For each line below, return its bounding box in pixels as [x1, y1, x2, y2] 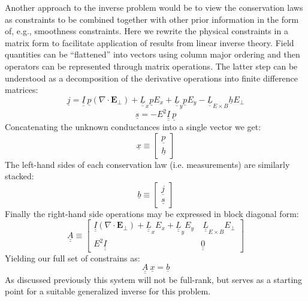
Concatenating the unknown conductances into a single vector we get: [5, 120, 261, 133]
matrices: [5, 83, 38, 96]
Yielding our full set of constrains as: [5, 251, 140, 264]
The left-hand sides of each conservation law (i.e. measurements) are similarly [5, 158, 290, 170]
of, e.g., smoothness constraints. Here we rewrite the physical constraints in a [5, 25, 288, 37]
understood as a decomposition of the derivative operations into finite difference [5, 71, 298, 84]
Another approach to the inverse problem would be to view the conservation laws [5, 1, 303, 13]
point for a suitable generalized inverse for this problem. [5, 285, 211, 297]
